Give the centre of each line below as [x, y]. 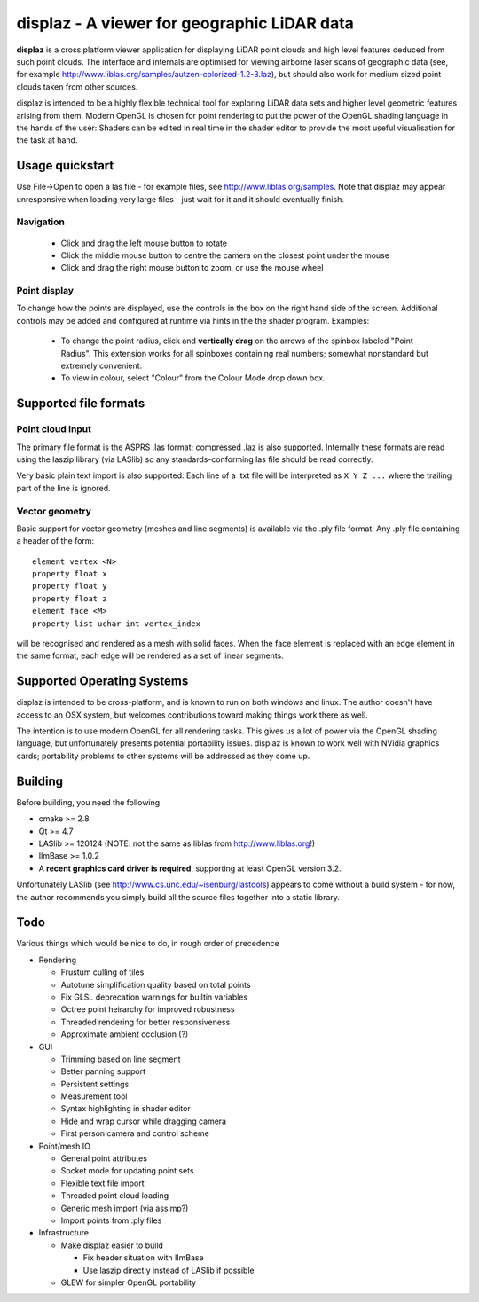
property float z [70, 598]
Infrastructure [63, 1233]
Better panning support [103, 1071]
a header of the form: [55, 541]
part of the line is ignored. [63, 488]
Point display [45, 291]
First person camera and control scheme [135, 1133]
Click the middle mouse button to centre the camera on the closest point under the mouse [225, 255]
